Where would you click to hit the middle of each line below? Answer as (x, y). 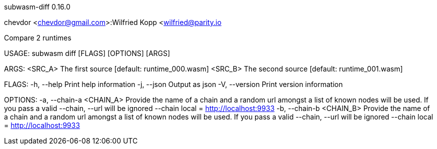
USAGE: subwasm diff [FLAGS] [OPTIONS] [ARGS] (87, 53)
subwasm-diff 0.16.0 (37, 7)
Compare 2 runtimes (38, 38)
